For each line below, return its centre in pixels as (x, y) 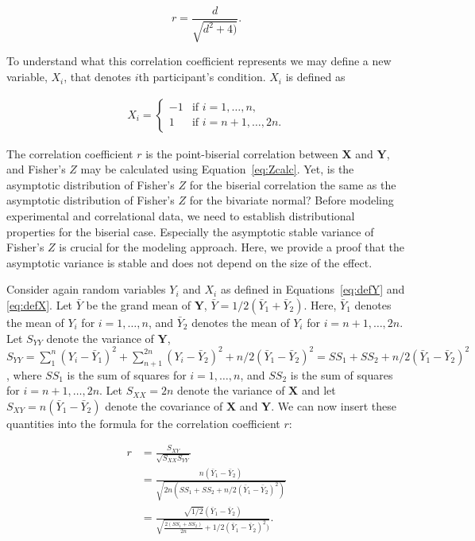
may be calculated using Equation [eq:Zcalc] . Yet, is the (217, 169)
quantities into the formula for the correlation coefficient (143, 423)
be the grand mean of (139, 305)
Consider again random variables (86, 289)
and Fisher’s (36, 169)
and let (319, 390)
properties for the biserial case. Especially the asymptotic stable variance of (190, 231)
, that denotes (98, 77)
